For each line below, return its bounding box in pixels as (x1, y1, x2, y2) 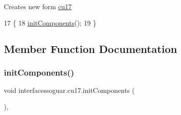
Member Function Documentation (4, 41, 178, 56)
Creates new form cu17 (4, 1, 72, 11)
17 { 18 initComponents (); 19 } (4, 17, 97, 27)
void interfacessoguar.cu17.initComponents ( (4, 85, 135, 95)
